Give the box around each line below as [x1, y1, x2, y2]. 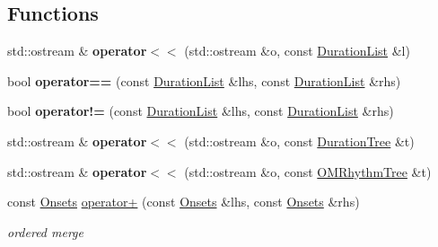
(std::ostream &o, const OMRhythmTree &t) [184, 162, 432, 181]
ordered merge [7, 222, 83, 241]
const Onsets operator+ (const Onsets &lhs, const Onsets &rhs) [7, 192, 360, 211]
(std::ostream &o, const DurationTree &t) [184, 131, 415, 150]
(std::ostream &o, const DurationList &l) [184, 41, 410, 60]
